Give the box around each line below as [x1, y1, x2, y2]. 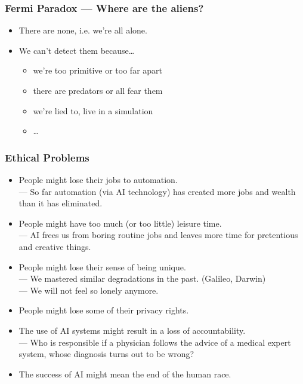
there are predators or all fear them [33, 84, 163, 96]
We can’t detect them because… [18, 44, 135, 56]
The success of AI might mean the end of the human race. [18, 367, 231, 380]
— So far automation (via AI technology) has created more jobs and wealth [18, 185, 296, 197]
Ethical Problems [5, 150, 89, 164]
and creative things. [18, 240, 91, 252]
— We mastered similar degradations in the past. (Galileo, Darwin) [18, 272, 266, 285]
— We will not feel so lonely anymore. [18, 284, 159, 296]
